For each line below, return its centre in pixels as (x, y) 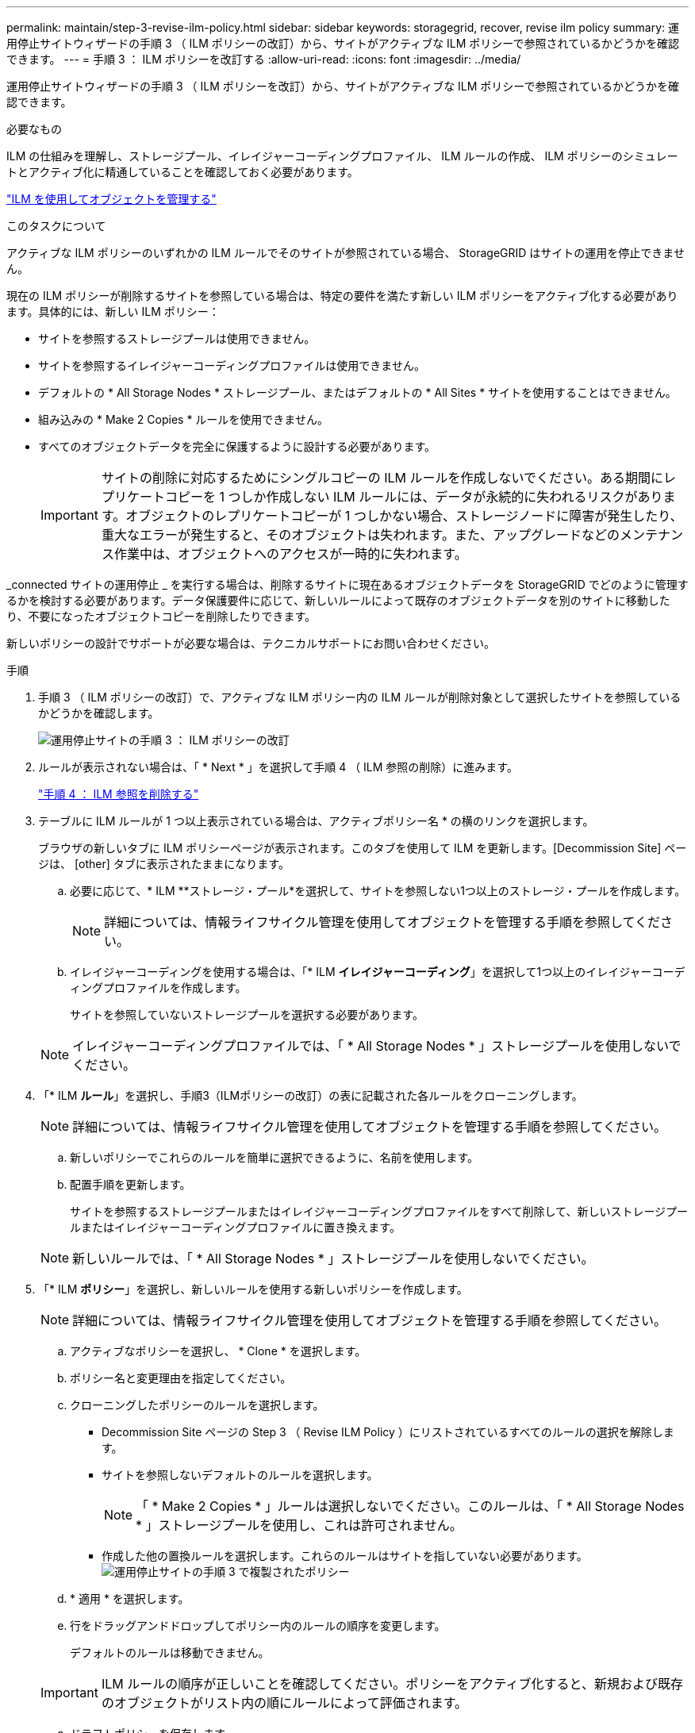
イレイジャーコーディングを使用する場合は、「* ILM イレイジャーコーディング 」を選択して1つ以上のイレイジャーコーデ (378, 972)
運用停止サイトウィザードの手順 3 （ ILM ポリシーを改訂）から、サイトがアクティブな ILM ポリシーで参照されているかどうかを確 (343, 86)
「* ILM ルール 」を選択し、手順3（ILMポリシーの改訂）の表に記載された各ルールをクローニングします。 (311, 1095)
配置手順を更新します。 (131, 1184)
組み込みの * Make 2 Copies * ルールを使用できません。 (183, 419)
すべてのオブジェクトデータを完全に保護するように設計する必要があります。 (237, 446)
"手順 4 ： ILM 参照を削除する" (119, 794)
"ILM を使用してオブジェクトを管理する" (111, 199)
